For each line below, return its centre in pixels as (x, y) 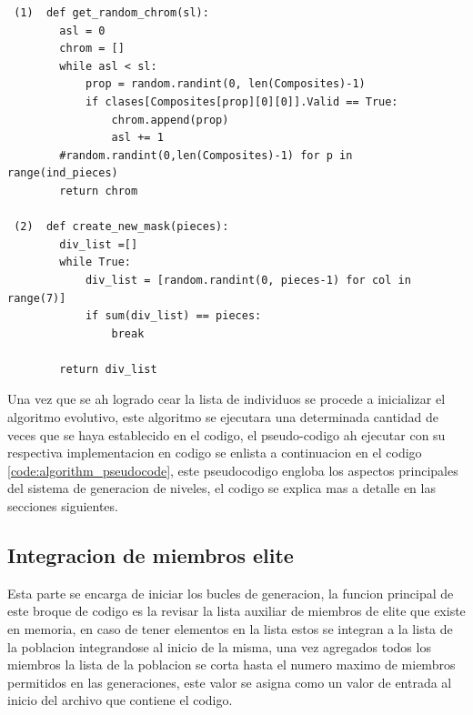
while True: (96, 262)
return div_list (108, 369)
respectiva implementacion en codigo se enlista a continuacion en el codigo (215, 453)
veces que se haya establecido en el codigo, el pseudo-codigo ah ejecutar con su (226, 434)
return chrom (99, 191)
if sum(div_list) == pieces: (173, 316)
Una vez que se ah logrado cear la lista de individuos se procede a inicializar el (226, 399)
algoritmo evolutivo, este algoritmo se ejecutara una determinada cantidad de (223, 417)
